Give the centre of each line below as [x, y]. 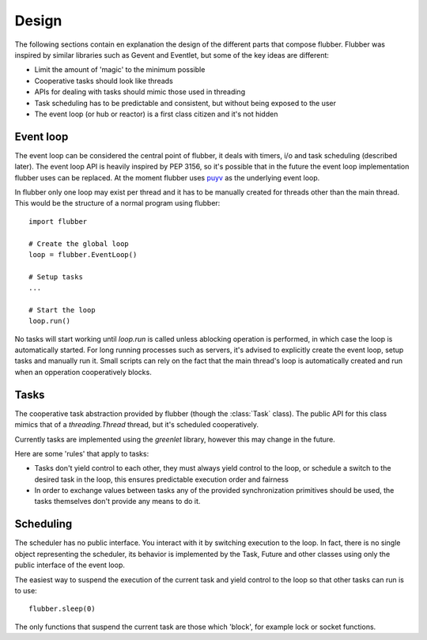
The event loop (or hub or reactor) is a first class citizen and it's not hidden [156, 114]
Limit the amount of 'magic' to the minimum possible [120, 70]
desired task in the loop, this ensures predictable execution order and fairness [161, 479]
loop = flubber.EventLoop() [83, 254]
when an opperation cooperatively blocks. [83, 372]
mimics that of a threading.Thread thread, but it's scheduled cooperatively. [137, 425]
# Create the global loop [79, 244]
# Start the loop [62, 310]
